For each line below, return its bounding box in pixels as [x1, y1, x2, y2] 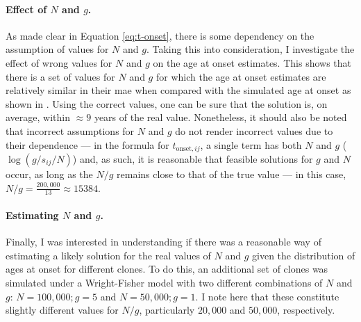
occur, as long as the [6, 167, 93, 181]
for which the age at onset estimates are [156, 69, 326, 83]
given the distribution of [252, 248, 355, 262]
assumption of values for [6, 42, 109, 56]
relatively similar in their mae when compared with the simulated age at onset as [6, 83, 351, 97]
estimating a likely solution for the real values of [6, 248, 211, 262]
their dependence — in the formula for [6, 137, 169, 152]
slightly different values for [6, 303, 119, 317]
